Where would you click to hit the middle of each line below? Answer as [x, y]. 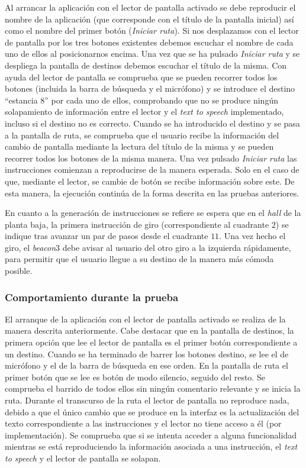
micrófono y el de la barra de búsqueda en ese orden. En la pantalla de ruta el [146, 365]
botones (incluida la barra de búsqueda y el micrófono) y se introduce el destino [150, 88]
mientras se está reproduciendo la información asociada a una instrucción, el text [151, 446]
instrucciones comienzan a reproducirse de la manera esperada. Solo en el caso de [152, 170]
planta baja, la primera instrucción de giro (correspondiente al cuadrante [137, 224]
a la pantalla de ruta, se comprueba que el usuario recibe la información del [142, 135]
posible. [19, 271]
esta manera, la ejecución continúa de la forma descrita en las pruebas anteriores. [152, 193]
